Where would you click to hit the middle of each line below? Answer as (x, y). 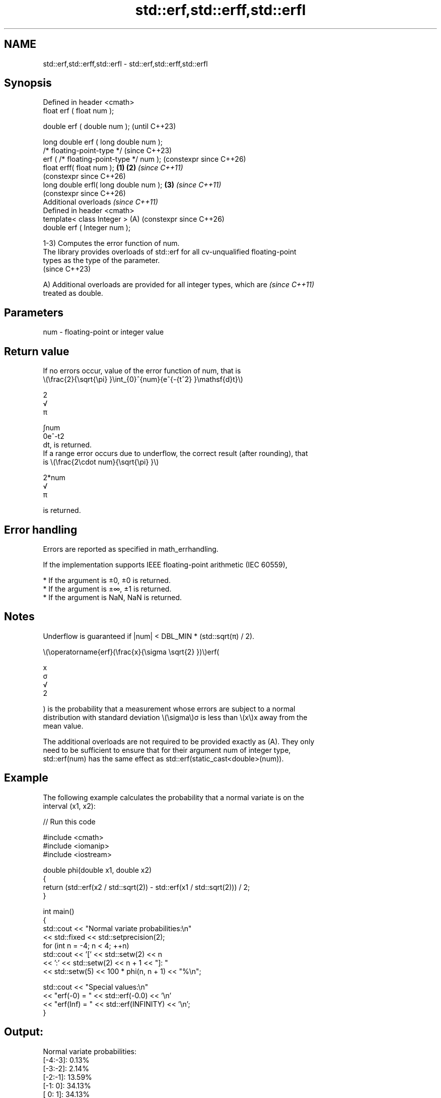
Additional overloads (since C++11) (100, 202)
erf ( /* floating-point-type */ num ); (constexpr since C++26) (144, 159)
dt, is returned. (67, 445)
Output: (24, 1032)
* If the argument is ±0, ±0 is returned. (107, 580)
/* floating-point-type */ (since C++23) (107, 151)
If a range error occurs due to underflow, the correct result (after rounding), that (175, 454)
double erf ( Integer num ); (87, 228)
